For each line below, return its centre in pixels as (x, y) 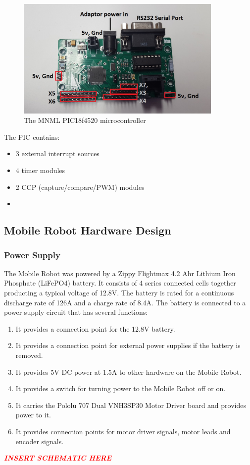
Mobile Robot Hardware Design (88, 230)
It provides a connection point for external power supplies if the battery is (128, 345)
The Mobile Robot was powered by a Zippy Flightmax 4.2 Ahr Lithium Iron (120, 273)
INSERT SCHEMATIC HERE (58, 458)
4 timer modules (40, 170)
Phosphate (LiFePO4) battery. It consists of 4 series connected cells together (120, 283)
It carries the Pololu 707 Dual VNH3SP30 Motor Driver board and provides (131, 405)
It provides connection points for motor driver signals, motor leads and (123, 431)
